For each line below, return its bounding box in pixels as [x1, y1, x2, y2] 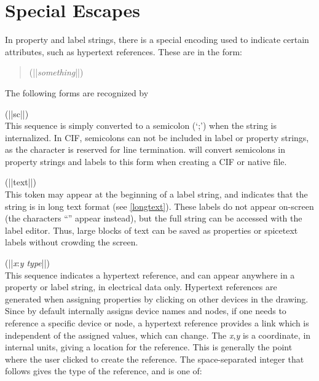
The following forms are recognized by [5, 86, 149, 99]
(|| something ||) [29, 66, 84, 79]
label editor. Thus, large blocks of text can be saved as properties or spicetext [5, 223, 298, 236]
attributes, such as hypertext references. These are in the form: [5, 45, 242, 58]
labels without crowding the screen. [5, 236, 138, 248]
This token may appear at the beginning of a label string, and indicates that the [5, 188, 308, 201]
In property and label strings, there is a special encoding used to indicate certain [5, 33, 309, 46]
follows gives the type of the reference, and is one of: [5, 364, 202, 377]
